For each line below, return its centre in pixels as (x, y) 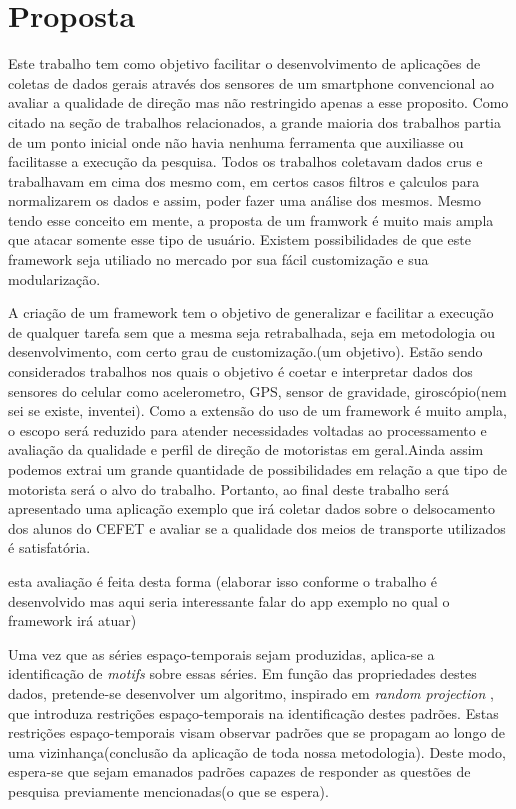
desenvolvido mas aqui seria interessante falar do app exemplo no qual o (229, 600)
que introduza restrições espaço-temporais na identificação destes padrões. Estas (253, 712)
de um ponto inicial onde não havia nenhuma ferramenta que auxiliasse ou (236, 141)
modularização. (54, 278)
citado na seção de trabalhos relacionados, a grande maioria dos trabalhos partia (254, 121)
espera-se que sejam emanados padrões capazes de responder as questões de (239, 771)
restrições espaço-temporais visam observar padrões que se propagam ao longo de (257, 732)
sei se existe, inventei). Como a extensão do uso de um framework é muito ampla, (257, 410)
